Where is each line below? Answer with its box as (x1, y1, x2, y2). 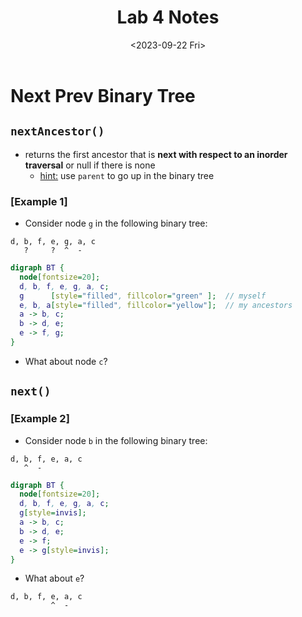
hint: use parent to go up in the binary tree (39, 169, 215, 181)
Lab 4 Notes (116, 6, 220, 29)
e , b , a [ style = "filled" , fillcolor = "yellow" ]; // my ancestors (19, 300, 293, 310)
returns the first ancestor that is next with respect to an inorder (24, 148, 288, 160)
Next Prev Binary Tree (10, 84, 196, 107)
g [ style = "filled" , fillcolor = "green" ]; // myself (19, 291, 267, 301)
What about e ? (24, 572, 85, 585)
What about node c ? (24, 355, 108, 367)
